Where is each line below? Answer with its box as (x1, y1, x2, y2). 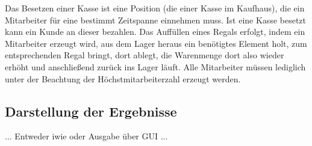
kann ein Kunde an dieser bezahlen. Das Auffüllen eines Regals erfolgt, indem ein (5, 25, 305, 38)
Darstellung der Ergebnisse (5, 102, 177, 120)
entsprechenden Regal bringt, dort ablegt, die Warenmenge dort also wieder (5, 49, 284, 61)
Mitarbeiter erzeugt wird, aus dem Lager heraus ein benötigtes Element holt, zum (5, 37, 307, 49)
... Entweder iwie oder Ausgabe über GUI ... (5, 130, 168, 142)
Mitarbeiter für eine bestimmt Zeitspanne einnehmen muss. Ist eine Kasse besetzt (5, 13, 307, 26)
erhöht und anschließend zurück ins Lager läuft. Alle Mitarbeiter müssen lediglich (5, 60, 306, 73)
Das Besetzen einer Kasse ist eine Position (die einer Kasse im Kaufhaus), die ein (5, 2, 305, 14)
